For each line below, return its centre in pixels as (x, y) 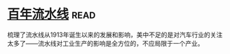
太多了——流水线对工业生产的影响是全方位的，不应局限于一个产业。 (106, 43)
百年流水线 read (52, 14)
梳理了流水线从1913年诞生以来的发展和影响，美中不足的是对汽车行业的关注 (115, 35)
